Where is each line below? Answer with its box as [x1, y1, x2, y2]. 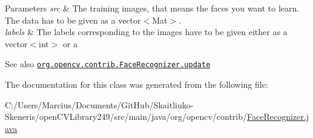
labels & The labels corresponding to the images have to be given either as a [5, 25, 288, 38]
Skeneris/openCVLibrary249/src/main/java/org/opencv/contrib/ [5, 110, 248, 123]
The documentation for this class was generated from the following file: [5, 78, 268, 91]
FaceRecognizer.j [247, 110, 309, 123]
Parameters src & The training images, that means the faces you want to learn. [5, 2, 300, 14]
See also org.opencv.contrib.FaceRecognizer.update [5, 57, 211, 70]
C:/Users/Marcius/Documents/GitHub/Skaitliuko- [5, 98, 194, 111]
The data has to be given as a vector [5, 13, 141, 26]
